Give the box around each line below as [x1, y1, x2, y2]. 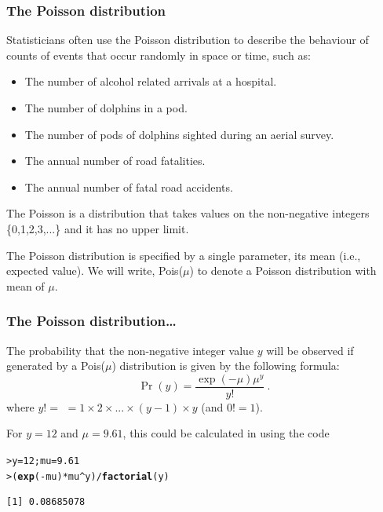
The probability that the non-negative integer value [6, 342, 254, 358]
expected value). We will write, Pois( [6, 262, 184, 279]
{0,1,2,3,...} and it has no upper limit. [6, 220, 189, 236]
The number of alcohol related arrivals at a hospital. [24, 73, 277, 90]
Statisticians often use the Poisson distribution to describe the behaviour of [6, 31, 369, 48]
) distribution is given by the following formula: [111, 357, 340, 374]
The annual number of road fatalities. [24, 152, 206, 169]
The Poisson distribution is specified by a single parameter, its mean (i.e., [6, 247, 361, 263]
